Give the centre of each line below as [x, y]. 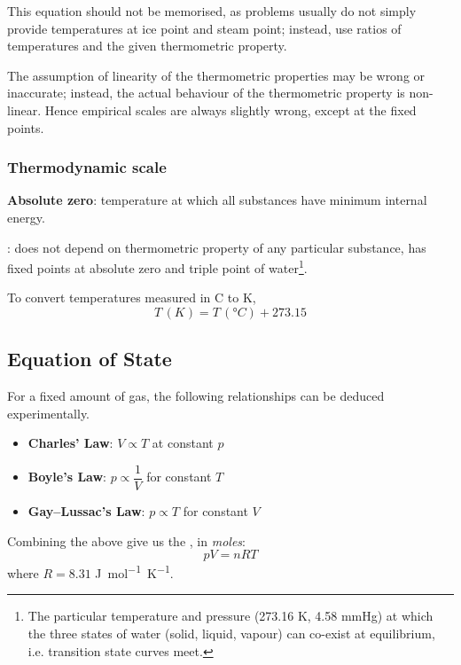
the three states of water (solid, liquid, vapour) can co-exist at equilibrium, [231, 634]
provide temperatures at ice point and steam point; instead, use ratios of [204, 28]
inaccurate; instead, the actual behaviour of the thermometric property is [206, 93]
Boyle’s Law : [67, 477]
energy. [26, 217]
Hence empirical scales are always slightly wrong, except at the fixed [230, 110]
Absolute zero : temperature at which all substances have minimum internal [217, 200]
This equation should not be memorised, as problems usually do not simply [212, 11]
